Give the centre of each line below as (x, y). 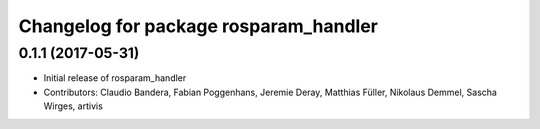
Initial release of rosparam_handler (115, 78)
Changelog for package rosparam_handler (198, 26)
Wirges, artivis (73, 106)
